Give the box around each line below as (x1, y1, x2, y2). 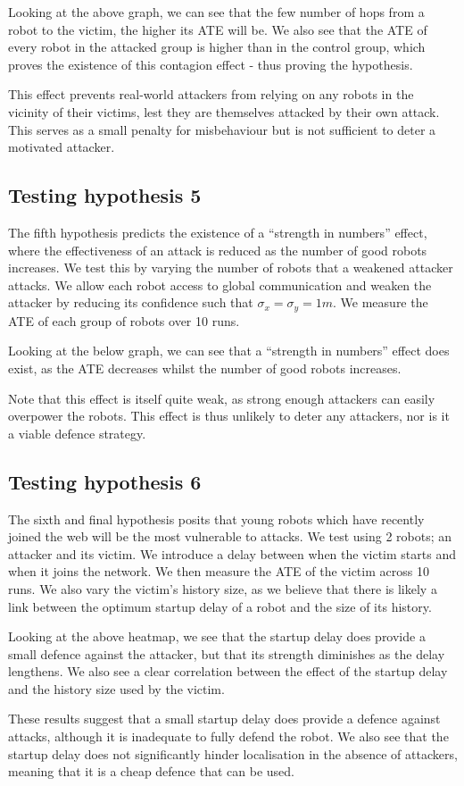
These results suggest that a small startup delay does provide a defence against (8, 709, 441, 728)
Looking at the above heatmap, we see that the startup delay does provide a (8, 627, 426, 646)
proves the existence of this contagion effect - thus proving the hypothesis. (8, 54, 413, 73)
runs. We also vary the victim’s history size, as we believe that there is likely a (8, 579, 437, 598)
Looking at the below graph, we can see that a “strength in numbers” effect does (8, 341, 450, 360)
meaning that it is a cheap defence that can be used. (8, 762, 294, 781)
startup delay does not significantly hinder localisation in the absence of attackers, (8, 744, 458, 763)
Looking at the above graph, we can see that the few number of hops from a (8, 3, 425, 21)
